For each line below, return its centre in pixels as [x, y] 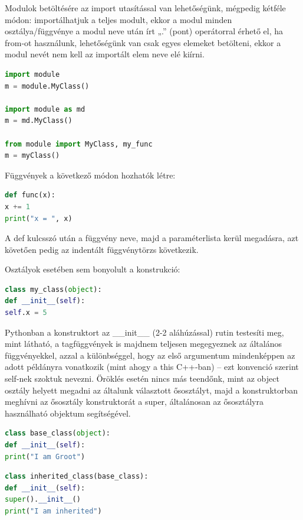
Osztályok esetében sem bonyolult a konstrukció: [93, 269]
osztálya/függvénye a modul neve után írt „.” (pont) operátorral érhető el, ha [144, 31]
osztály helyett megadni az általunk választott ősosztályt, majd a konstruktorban [151, 390]
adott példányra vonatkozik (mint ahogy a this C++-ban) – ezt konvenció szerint [152, 367]
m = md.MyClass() [39, 121]
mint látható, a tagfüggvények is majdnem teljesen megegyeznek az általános [143, 344]
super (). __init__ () [43, 500]
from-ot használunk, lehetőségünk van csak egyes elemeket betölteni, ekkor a [143, 42]
